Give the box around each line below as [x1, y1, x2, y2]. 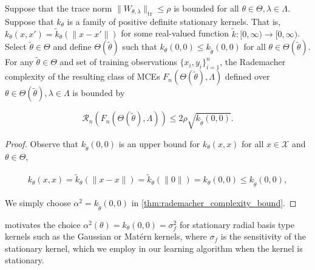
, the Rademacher [220, 55, 286, 68]
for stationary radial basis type [179, 218, 294, 230]
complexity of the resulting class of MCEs [5, 70, 160, 83]
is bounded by [72, 86, 125, 99]
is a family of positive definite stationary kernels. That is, [67, 15, 281, 27]
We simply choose [5, 196, 71, 209]
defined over [225, 70, 270, 83]
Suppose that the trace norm [5, 2, 112, 14]
